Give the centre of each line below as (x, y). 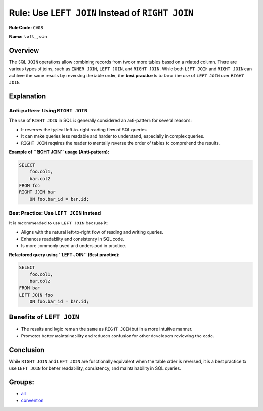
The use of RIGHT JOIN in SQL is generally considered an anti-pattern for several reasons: (101, 121)
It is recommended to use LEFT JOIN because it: (58, 223)
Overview (24, 50)
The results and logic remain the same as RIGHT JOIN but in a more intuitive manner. (107, 329)
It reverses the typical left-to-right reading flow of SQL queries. (85, 130)
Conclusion (27, 350)
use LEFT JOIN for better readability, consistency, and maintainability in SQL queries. (95, 368)
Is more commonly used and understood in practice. (74, 245)
